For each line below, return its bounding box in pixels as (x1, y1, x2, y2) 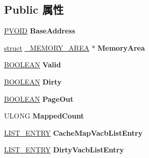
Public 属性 (4, 2, 64, 17)
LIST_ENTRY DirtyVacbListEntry (4, 144, 124, 155)
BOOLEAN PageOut (4, 93, 73, 104)
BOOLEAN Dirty (4, 76, 62, 87)
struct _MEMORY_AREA (4, 42, 90, 53)
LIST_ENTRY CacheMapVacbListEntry (4, 127, 143, 138)
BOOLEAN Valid (4, 59, 61, 70)
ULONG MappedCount (4, 110, 84, 121)
